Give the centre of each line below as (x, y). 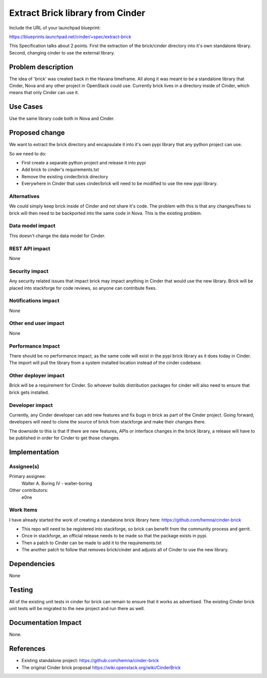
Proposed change (37, 133)
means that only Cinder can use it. (44, 93)
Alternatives (24, 196)
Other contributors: (29, 490)
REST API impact (30, 249)
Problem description (41, 67)
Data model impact (32, 226)
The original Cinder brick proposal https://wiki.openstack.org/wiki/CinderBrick (101, 667)
